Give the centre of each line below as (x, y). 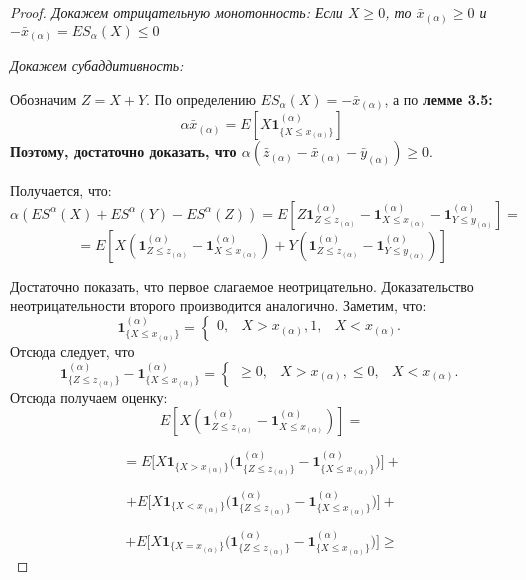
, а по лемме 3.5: (438, 98)
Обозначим (43, 98)
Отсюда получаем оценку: (89, 396)
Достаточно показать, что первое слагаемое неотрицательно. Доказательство (242, 285)
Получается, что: (61, 190)
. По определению (201, 98)
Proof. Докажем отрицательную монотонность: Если (176, 12)
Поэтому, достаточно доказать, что (123, 151)
